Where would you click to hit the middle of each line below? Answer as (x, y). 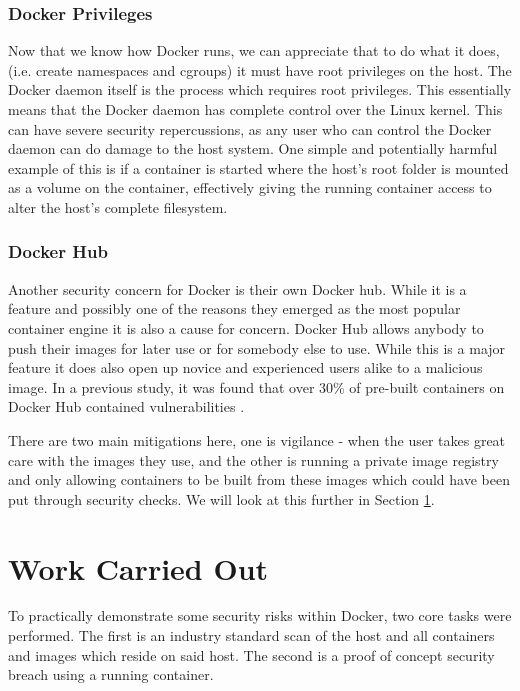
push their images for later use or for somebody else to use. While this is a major (257, 347)
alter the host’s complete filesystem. (118, 206)
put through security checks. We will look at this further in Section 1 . (221, 498)
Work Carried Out (138, 567)
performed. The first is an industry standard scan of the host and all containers (251, 635)
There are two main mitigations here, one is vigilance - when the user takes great (257, 439)
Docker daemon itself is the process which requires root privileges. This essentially (260, 89)
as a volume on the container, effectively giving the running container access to (250, 187)
